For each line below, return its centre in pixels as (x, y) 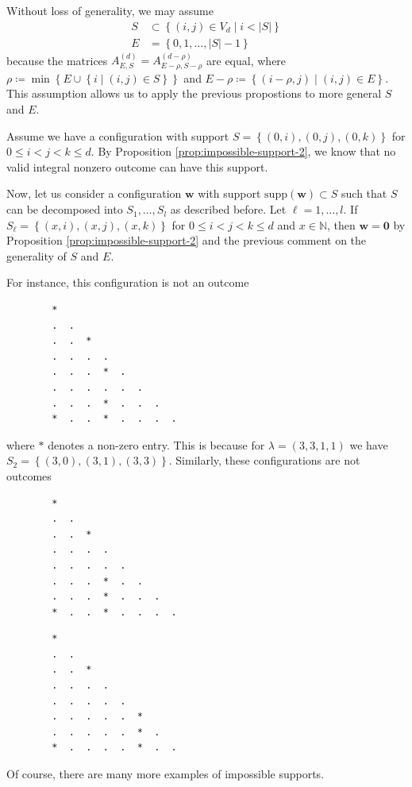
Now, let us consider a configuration (94, 193)
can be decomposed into (65, 209)
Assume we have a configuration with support (118, 135)
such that (364, 193)
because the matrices (57, 60)
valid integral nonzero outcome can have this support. (137, 166)
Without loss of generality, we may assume (110, 10)
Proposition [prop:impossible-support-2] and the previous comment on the (187, 240)
